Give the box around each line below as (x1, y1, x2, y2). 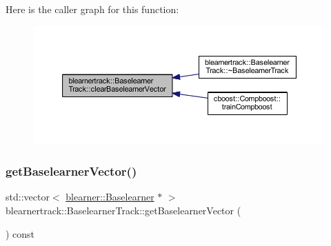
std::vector (6, 189, 50, 204)
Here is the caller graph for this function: (6, 2, 179, 16)
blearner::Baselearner (66, 189, 154, 204)
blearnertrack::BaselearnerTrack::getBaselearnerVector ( (6, 203, 241, 218)
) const (6, 226, 35, 240)
